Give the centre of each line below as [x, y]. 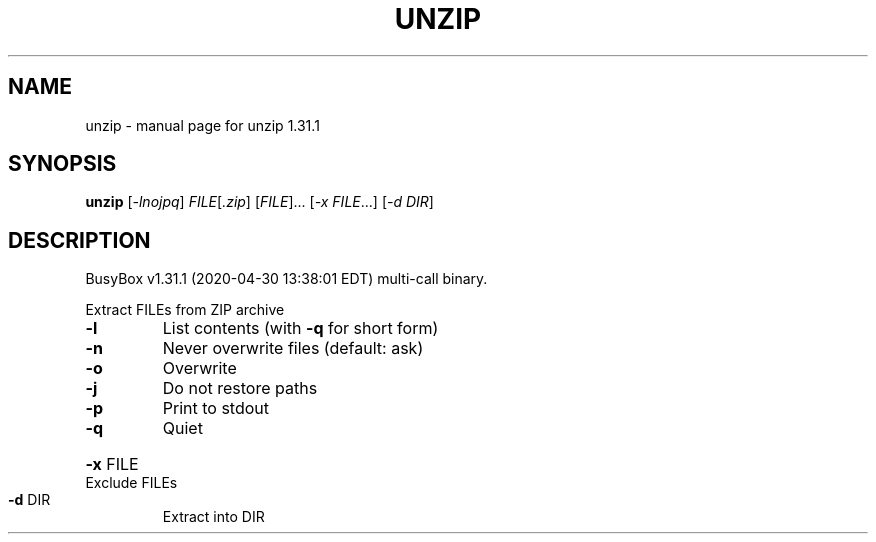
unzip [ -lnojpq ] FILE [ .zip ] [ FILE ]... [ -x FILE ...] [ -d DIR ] [259, 202]
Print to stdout [216, 408]
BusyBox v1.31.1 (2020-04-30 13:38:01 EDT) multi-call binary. [286, 279]
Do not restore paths [240, 388]
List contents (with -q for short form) [300, 328]
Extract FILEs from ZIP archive [185, 310]
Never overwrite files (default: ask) [293, 348]
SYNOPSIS [62, 164]
